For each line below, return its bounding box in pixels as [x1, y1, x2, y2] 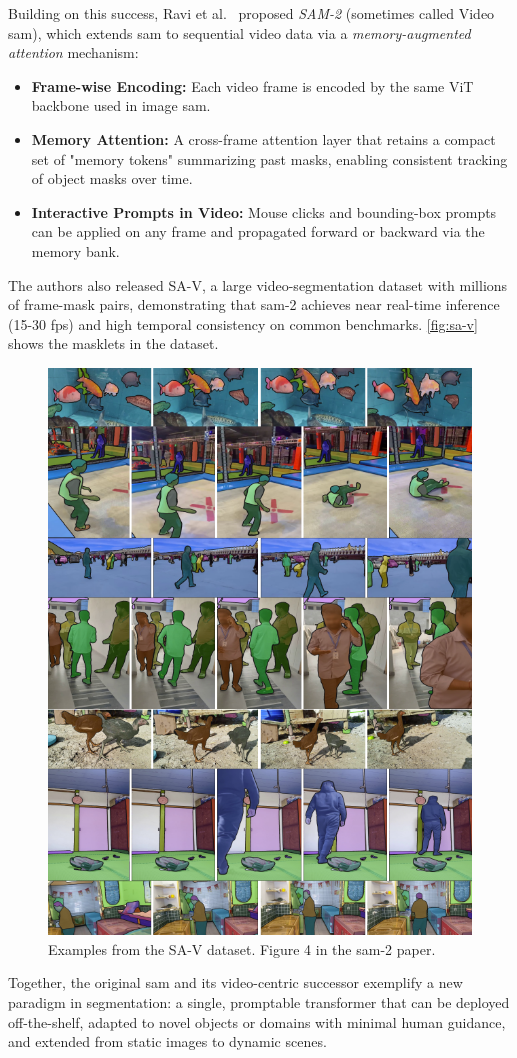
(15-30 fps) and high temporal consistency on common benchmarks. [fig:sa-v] [8, 313, 478, 334]
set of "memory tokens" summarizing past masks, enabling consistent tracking [31, 148, 508, 169]
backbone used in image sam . [31, 95, 211, 116]
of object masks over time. [31, 168, 193, 189]
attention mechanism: [8, 42, 139, 63]
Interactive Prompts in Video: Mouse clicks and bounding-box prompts [31, 201, 497, 222]
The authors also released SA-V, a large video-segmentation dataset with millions [8, 274, 508, 295]
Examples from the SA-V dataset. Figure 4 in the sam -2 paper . [48, 938, 436, 959]
